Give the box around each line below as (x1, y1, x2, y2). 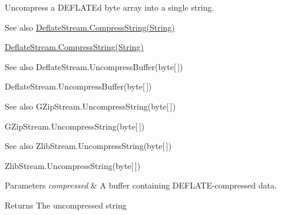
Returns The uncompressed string (5, 199, 127, 211)
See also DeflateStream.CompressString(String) (5, 21, 175, 33)
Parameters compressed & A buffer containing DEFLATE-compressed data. (5, 179, 277, 191)
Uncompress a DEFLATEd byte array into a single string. (5, 1, 214, 13)
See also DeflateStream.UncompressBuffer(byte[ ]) (5, 60, 183, 72)
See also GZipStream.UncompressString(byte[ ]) (5, 100, 176, 112)
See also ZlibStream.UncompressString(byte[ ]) (5, 140, 172, 152)
